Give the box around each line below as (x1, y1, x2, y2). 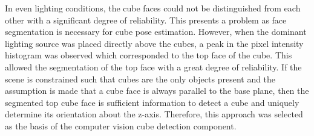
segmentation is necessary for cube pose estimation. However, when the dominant (5, 25, 307, 38)
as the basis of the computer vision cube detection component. (5, 119, 237, 132)
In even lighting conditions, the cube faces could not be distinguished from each (5, 2, 301, 14)
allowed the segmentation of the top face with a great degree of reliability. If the (5, 60, 302, 73)
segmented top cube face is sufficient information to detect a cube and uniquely (5, 96, 299, 108)
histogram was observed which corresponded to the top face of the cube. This (5, 49, 292, 61)
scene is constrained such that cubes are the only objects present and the (5, 72, 276, 85)
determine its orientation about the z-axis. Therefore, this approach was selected (5, 108, 303, 120)
